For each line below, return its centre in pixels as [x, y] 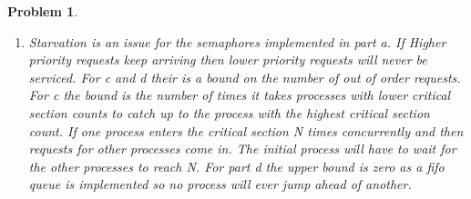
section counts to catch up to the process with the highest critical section [229, 112]
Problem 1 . [43, 11]
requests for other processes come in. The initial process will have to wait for [242, 149]
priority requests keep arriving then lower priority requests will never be [228, 60]
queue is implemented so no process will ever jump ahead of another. [220, 184]
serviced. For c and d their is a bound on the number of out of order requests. [245, 77]
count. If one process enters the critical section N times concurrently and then [246, 130]
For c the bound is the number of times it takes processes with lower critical [240, 95]
